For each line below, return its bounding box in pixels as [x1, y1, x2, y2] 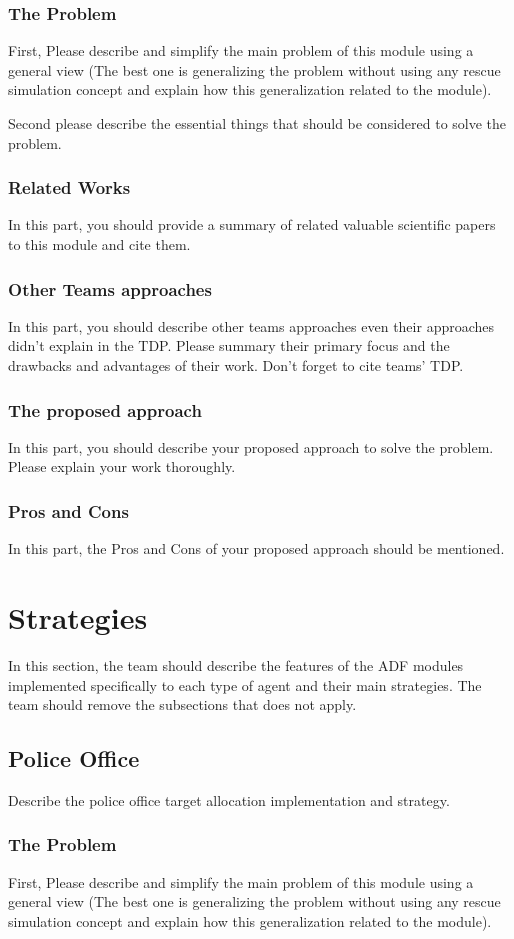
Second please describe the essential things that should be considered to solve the [8, 113, 507, 133]
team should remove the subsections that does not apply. [8, 694, 357, 715]
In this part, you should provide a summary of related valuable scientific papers [8, 214, 496, 235]
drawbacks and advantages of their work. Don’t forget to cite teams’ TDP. [8, 355, 464, 375]
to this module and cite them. [8, 234, 191, 254]
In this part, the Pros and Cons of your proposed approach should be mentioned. [8, 538, 505, 559]
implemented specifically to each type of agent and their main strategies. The [8, 674, 482, 695]
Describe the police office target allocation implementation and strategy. [8, 789, 450, 810]
